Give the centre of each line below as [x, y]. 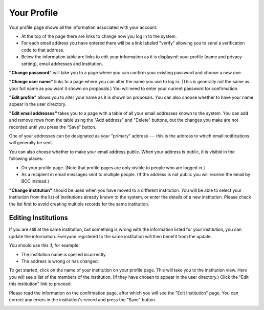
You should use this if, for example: [44, 245]
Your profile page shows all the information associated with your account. [83, 27]
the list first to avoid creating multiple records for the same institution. [79, 204]
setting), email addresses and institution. [62, 64]
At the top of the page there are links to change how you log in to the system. [99, 36]
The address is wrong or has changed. [60, 261]
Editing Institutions [39, 218]
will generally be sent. [31, 143]
